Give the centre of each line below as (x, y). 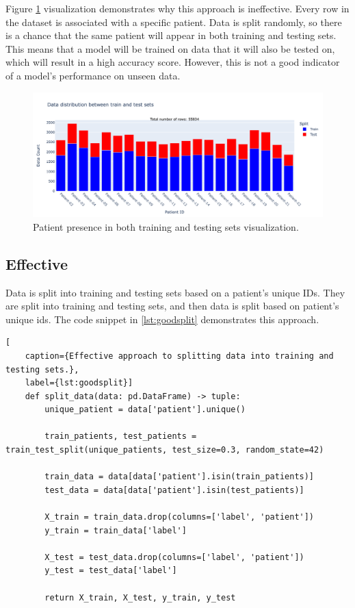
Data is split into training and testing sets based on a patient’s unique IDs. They (175, 292)
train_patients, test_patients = (121, 436)
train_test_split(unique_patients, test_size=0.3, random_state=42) (165, 450)
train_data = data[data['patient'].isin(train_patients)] (180, 477)
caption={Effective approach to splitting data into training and (179, 356)
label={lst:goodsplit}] (79, 383)
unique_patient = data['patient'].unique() (145, 410)
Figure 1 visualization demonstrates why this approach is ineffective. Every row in (177, 8)
